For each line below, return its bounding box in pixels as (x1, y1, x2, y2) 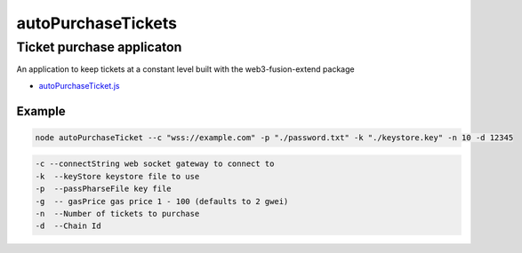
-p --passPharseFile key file (35, 184, 173, 194)
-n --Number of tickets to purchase (35, 209, 200, 218)
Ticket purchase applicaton (16, 39, 182, 55)
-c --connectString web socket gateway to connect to (35, 159, 275, 169)
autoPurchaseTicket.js (38, 80, 120, 91)
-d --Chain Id (35, 221, 101, 231)
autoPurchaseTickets (16, 13, 178, 33)
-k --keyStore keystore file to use (35, 171, 200, 181)
